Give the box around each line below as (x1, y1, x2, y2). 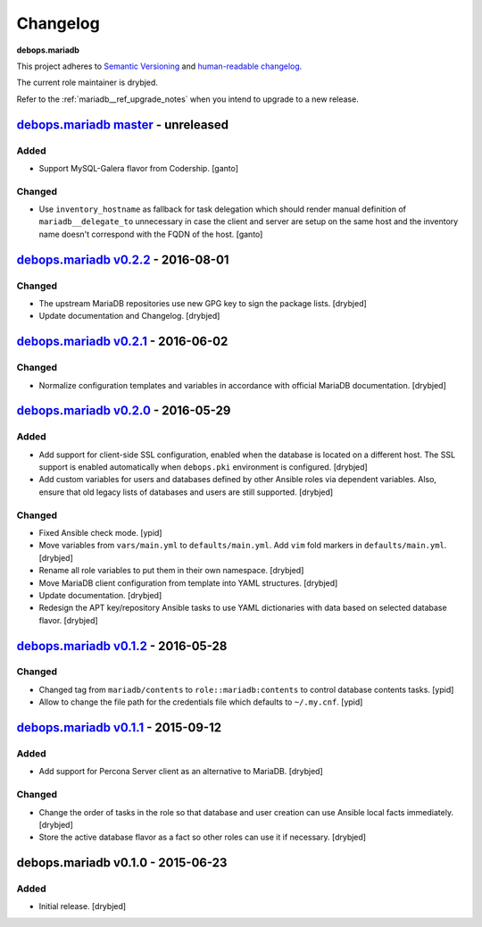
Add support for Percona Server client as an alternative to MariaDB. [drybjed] (38, 766, 323, 777)
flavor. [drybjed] (38, 614, 98, 625)
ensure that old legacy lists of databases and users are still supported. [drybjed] (38, 487, 334, 497)
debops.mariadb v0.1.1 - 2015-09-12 (16, 720, 222, 736)
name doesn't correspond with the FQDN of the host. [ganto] (38, 229, 263, 239)
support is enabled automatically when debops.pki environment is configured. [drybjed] (38, 462, 368, 472)
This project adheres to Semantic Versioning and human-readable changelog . (16, 61, 303, 71)
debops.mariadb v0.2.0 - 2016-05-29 (16, 403, 231, 419)
